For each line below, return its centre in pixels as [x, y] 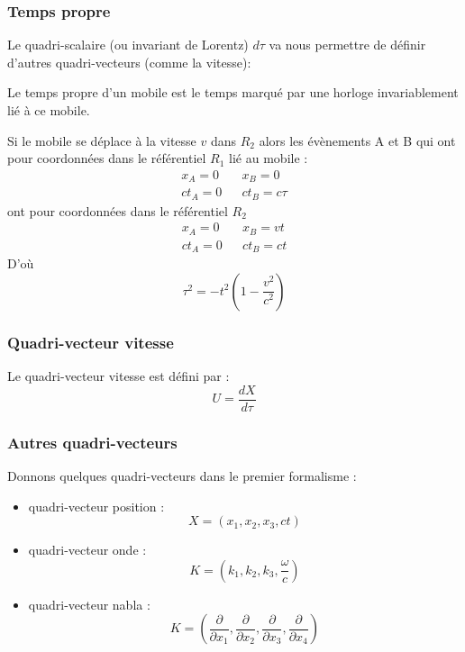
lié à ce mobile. [49, 110]
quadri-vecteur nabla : [89, 604]
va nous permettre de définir [347, 45]
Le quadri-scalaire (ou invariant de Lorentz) [128, 45]
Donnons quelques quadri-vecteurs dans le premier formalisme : [182, 475]
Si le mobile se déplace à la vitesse [102, 140]
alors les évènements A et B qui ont [357, 140]
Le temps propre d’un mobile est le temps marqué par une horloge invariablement [233, 92]
